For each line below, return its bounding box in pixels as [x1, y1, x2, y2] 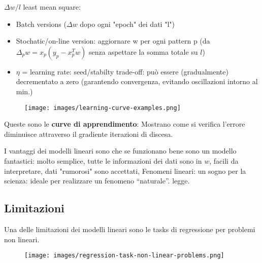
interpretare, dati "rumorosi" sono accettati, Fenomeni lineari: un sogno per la [4, 165, 246, 176]
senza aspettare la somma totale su [89, 46, 198, 57]
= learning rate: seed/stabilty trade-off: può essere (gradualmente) [22, 66, 228, 77]
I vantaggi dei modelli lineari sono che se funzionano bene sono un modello [4, 145, 237, 156]
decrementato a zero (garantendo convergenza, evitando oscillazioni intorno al [16, 76, 258, 87]
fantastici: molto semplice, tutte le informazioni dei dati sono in [4, 156, 202, 166]
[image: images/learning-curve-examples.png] [24, 104, 181, 111]
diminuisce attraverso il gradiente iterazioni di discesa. [4, 128, 173, 139]
